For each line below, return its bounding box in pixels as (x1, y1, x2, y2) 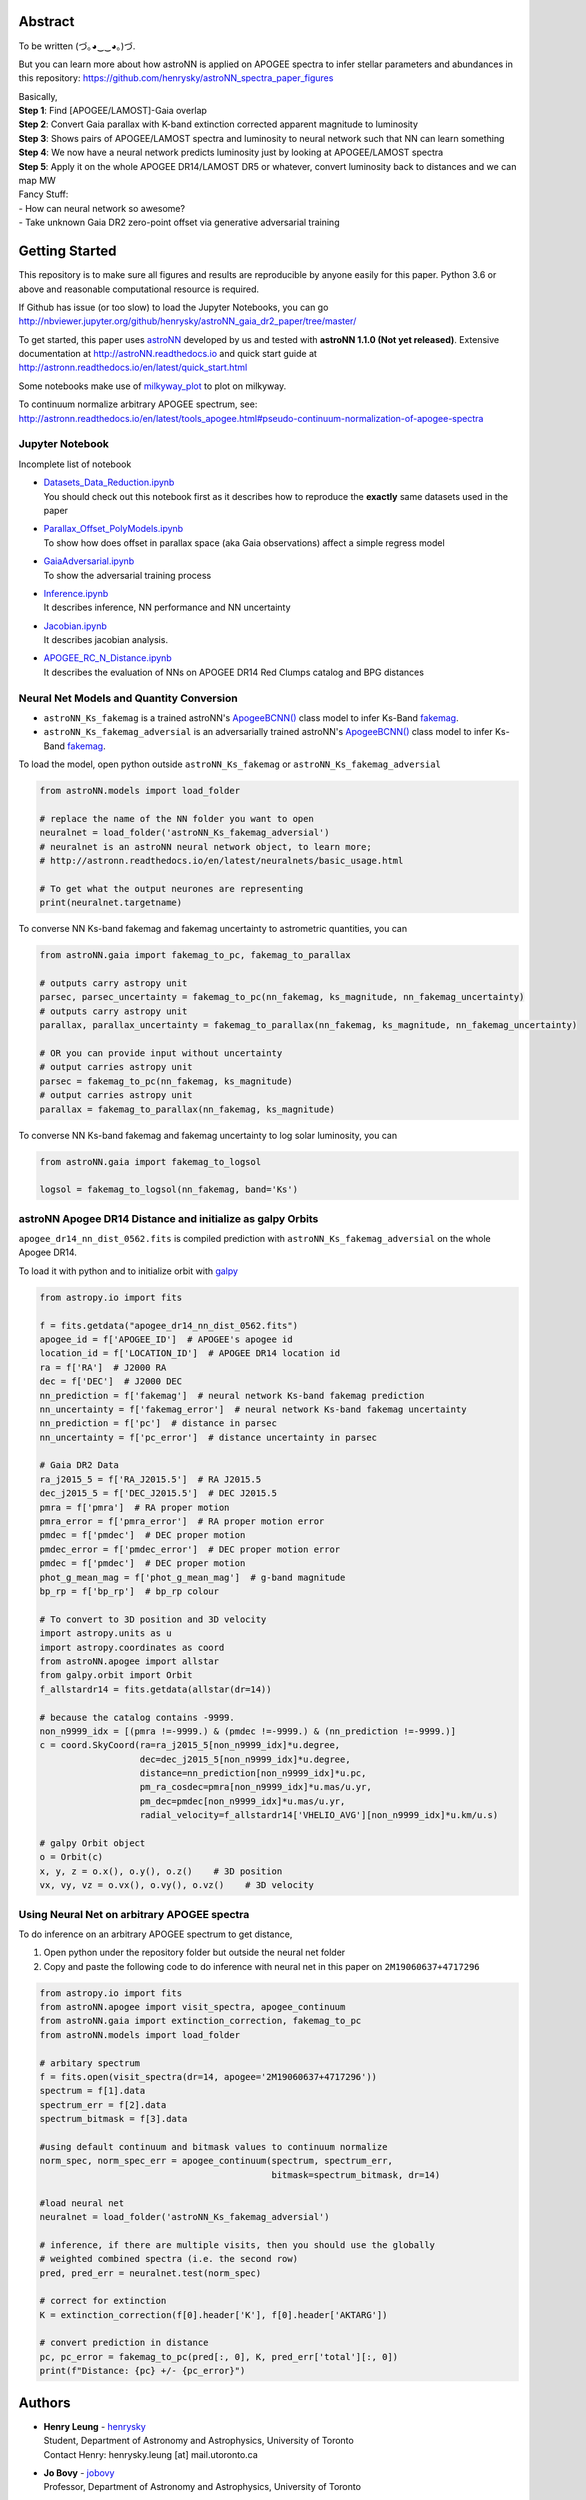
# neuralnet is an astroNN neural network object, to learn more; (39, 841, 372, 852)
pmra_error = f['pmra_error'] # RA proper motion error (39, 1516, 325, 1527)
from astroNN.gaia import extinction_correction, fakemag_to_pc (39, 2015, 362, 2027)
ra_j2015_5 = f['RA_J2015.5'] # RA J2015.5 (39, 1473, 262, 1485)
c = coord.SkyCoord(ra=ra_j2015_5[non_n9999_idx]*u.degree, (39, 1740, 341, 1751)
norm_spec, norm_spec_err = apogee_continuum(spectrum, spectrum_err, (39, 2155, 394, 2167)
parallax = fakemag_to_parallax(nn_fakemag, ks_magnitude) (39, 1103, 335, 1115)
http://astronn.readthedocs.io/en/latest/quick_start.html (18, 361, 248, 374)
